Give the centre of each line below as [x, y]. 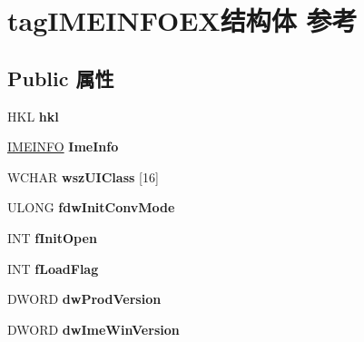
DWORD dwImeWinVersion [93, 329]
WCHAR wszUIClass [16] [83, 176]
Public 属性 [61, 78]
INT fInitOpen [52, 237]
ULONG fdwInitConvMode [91, 207]
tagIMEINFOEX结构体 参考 [182, 20]
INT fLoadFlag [53, 268]
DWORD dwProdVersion [84, 299]
